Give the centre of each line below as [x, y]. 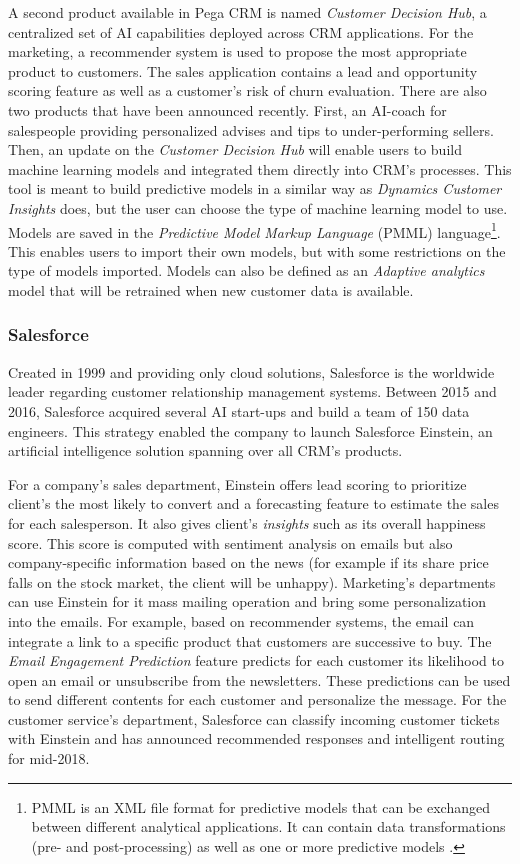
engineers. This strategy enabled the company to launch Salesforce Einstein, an [250, 430]
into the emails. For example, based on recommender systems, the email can [241, 620]
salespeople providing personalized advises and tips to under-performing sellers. [251, 129]
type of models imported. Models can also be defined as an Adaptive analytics [246, 270]
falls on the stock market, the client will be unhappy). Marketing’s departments [252, 581]
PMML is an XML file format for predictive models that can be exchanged [260, 806]
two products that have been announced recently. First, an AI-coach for [227, 109]
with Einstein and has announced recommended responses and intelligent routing [256, 738]
